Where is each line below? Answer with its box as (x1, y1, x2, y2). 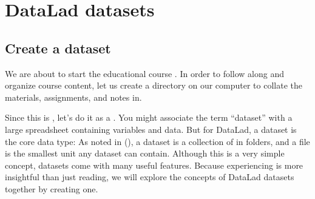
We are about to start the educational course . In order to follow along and (5, 67, 285, 79)
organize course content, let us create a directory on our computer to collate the (5, 79, 302, 92)
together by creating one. (5, 182, 98, 195)
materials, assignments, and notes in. (5, 90, 142, 103)
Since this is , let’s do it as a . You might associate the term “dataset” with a (5, 111, 293, 124)
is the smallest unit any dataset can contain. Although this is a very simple (5, 147, 285, 160)
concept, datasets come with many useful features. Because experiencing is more (5, 158, 303, 171)
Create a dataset (5, 38, 111, 57)
